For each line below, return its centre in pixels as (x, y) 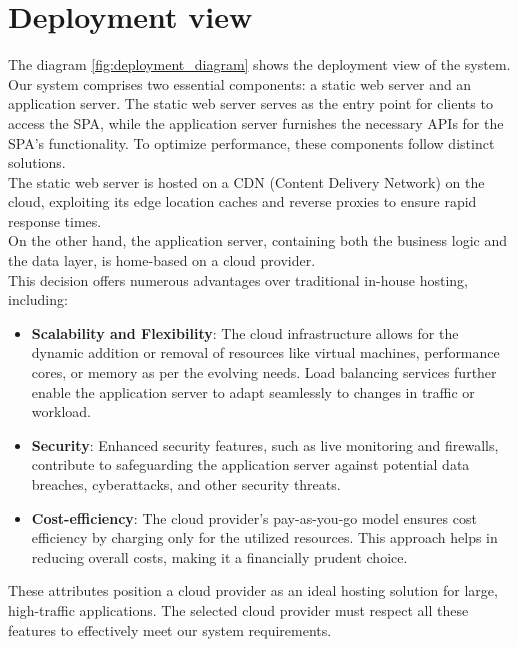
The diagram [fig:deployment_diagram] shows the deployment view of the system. (259, 64)
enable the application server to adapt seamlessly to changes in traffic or (253, 391)
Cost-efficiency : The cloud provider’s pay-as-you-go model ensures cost (254, 517)
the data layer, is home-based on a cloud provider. (162, 260)
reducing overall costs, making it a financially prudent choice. (219, 556)
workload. (61, 411)
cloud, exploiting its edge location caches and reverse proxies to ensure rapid (242, 201)
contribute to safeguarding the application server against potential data (250, 464)
